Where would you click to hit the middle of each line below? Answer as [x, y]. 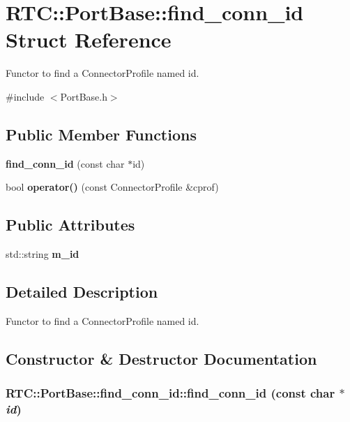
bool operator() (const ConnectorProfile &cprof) [112, 187]
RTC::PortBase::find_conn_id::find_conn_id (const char [170, 393]
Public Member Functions [101, 134]
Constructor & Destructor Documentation [161, 358]
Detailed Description [82, 292]
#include [25, 96]
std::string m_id [43, 254]
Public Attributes [70, 225]
